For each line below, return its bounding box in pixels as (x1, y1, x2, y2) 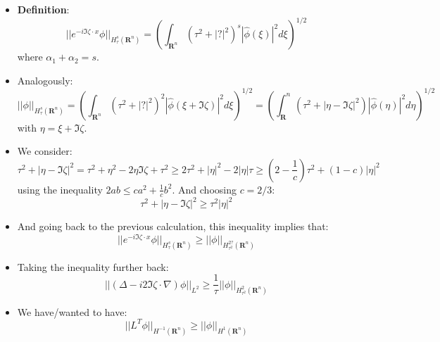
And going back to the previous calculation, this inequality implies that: (17, 219, 329, 234)
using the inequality (17, 182, 103, 196)
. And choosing (172, 182, 237, 196)
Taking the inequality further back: (17, 259, 169, 274)
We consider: (17, 144, 73, 158)
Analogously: (17, 72, 73, 87)
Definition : (17, 2, 70, 16)
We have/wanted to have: (17, 304, 127, 319)
